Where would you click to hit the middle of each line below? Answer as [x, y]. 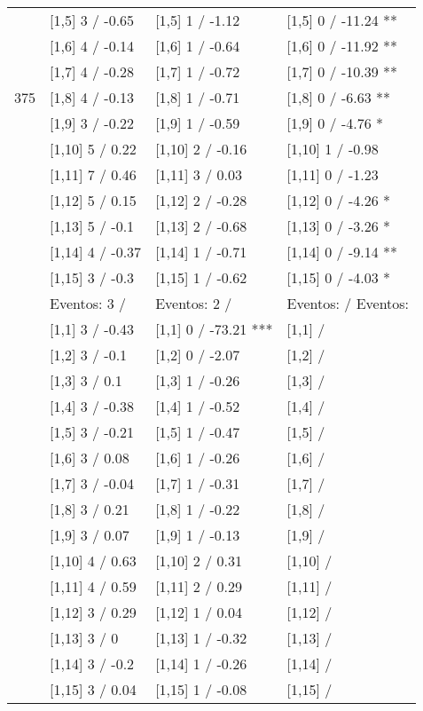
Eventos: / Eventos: [348, 303]
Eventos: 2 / [194, 303]
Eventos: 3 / [88, 303]
